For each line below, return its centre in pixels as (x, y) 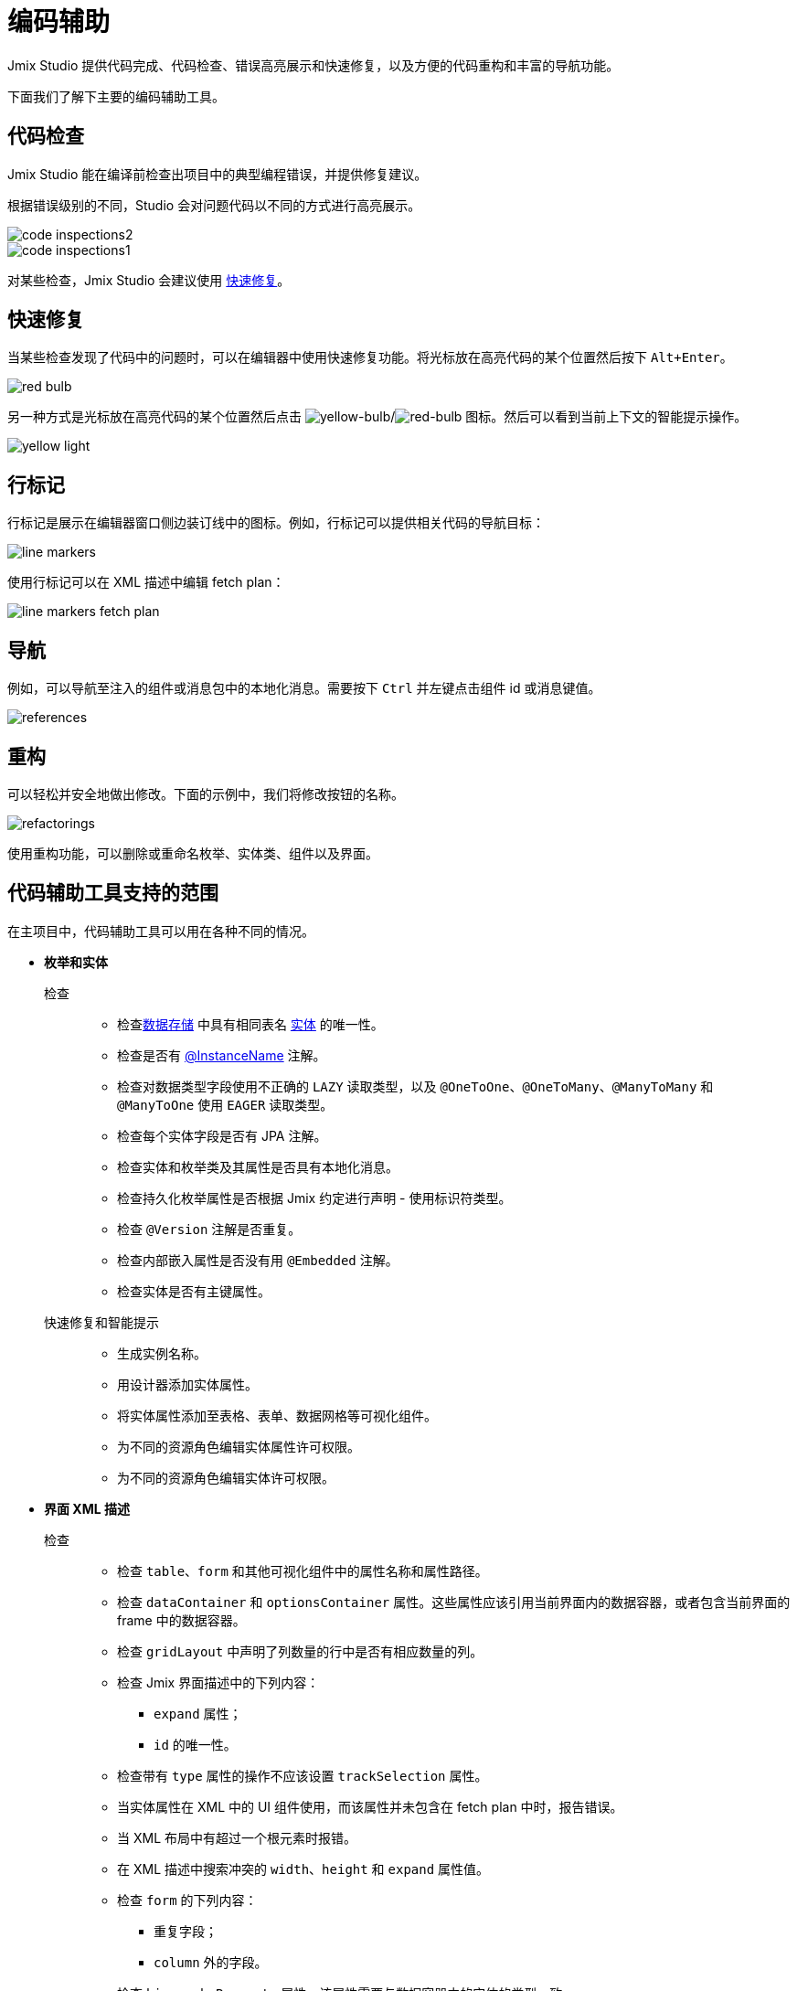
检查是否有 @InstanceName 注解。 (222, 1055)
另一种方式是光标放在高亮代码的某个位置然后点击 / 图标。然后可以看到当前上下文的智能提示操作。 (377, 417)
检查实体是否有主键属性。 (194, 1291)
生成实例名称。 (162, 1353)
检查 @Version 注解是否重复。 (209, 1229)
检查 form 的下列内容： (187, 1900)
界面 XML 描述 (87, 1508)
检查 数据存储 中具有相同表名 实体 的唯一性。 (250, 1024)
